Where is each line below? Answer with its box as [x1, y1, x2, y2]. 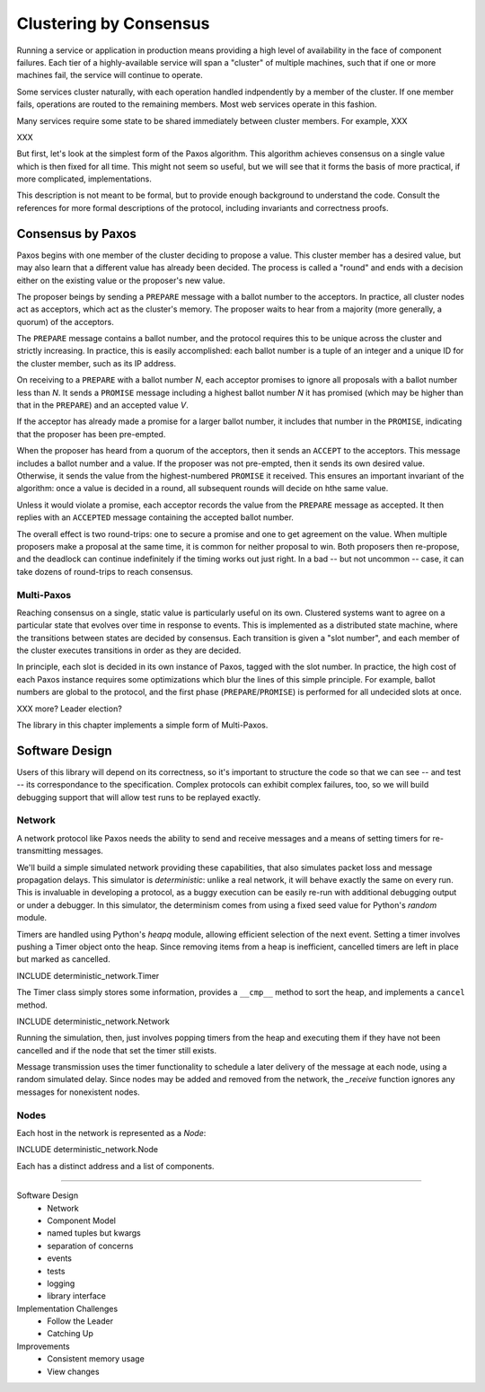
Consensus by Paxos [16, 225, 137, 242]
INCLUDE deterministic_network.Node [16, 1144, 159, 1155]
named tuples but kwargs [47, 1228, 141, 1238]
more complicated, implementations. [16, 173, 152, 184]
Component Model [47, 1215, 117, 1226]
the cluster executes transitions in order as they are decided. [16, 645, 242, 656]
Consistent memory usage [47, 1353, 145, 1364]
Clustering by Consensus [16, 13, 210, 33]
